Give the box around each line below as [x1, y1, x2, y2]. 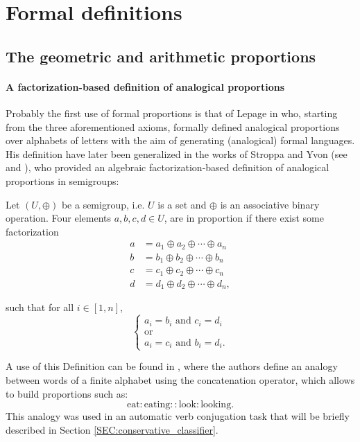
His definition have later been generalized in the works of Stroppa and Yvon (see [6, 146, 348, 161]
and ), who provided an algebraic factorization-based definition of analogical [6, 160, 329, 175]
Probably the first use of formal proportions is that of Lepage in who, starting [6, 105, 338, 120]
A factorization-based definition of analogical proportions [6, 79, 285, 94]
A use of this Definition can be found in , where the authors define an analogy [6, 359, 338, 373]
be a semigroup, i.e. [61, 197, 145, 211]
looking [200, 400, 232, 410]
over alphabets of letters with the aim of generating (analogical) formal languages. [6, 133, 355, 148]
